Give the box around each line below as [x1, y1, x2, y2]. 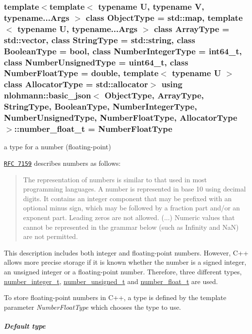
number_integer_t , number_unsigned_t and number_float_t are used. [4, 276, 218, 286]
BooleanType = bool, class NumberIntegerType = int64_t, [4, 45, 242, 57]
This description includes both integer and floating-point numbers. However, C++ [4, 247, 249, 257]
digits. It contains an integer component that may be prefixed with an [23, 193, 232, 203]
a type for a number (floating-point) [4, 142, 111, 152]
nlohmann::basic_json [4, 89, 91, 101]
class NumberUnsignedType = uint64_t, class [4, 56, 188, 68]
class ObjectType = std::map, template [85, 11, 243, 23]
